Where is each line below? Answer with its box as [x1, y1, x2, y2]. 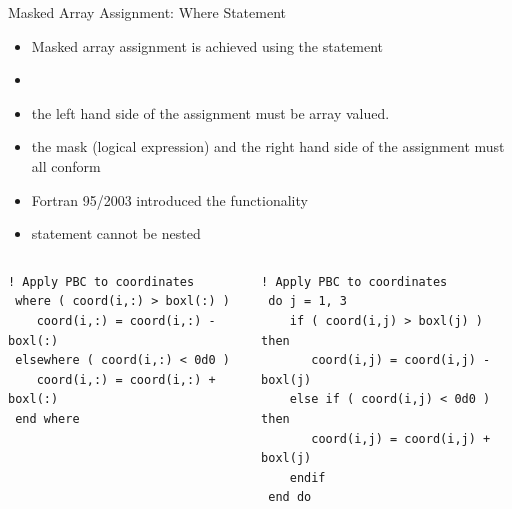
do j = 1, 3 [268, 294, 348, 309]
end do [268, 490, 312, 505]
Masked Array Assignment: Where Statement [8, 2, 286, 22]
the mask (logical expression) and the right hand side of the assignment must [31, 136, 505, 157]
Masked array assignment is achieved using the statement [31, 35, 384, 56]
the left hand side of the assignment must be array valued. [31, 102, 390, 123]
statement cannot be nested [31, 223, 201, 244]
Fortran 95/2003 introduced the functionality [31, 189, 308, 210]
